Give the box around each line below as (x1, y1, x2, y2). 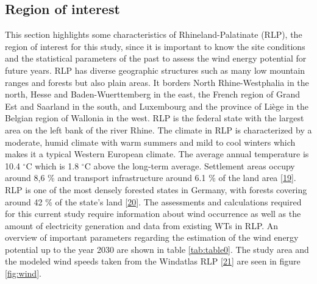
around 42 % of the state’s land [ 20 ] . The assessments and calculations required (5, 195, 302, 208)
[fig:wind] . (5, 267, 41, 280)
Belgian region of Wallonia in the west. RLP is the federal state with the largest (5, 112, 304, 124)
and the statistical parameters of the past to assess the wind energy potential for (5, 52, 307, 65)
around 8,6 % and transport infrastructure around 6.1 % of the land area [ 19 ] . (5, 171, 296, 184)
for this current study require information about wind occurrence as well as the (5, 207, 301, 220)
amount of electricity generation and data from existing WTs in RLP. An (5, 219, 279, 232)
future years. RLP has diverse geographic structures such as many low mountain (5, 63, 305, 76)
